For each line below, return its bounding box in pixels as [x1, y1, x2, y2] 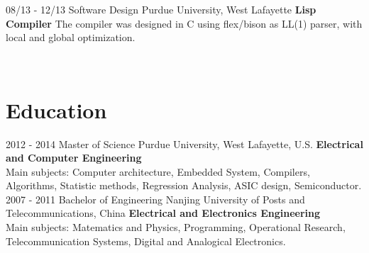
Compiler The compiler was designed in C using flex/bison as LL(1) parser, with [6, 16, 363, 30]
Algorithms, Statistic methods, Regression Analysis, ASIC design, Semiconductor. [6, 178, 362, 193]
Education [6, 95, 107, 124]
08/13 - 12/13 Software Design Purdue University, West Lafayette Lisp [6, 2, 316, 16]
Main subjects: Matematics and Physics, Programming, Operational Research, [6, 220, 346, 235]
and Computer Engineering [6, 150, 142, 165]
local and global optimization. [6, 30, 136, 45]
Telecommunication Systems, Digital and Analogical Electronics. [6, 233, 286, 248]
